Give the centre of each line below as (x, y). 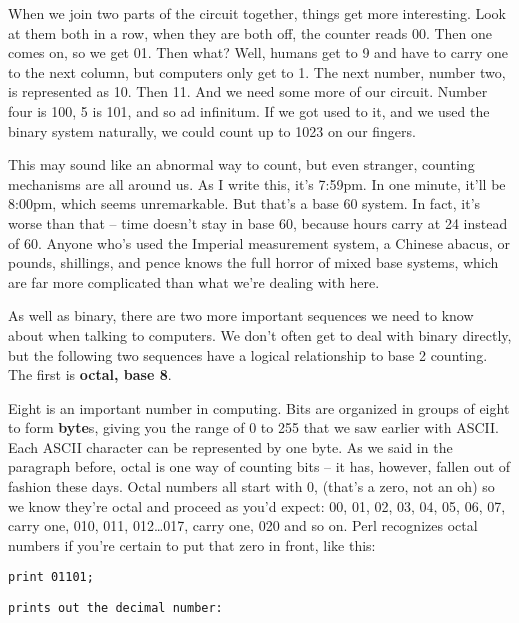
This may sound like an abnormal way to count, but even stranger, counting (241, 164)
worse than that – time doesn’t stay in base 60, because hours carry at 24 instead (258, 222)
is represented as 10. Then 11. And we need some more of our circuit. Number (248, 91)
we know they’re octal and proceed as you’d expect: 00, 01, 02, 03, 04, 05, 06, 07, (257, 505)
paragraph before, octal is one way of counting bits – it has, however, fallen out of (259, 466)
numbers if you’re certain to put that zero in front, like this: (192, 544)
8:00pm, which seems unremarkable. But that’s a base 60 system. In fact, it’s (244, 203)
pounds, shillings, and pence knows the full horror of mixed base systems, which (253, 262)
